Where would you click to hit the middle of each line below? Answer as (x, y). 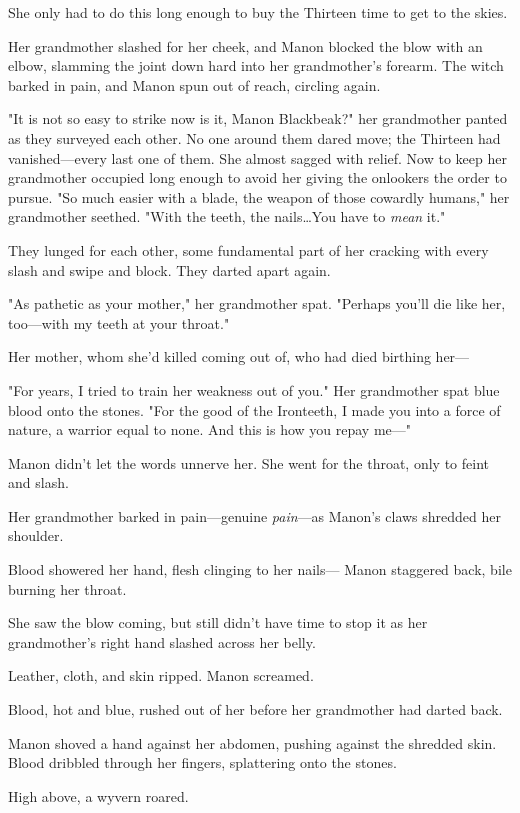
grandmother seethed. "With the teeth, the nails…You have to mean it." (227, 216)
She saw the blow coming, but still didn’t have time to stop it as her (218, 622)
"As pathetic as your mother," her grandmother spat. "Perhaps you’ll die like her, (257, 303)
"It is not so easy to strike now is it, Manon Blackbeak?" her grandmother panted (258, 118)
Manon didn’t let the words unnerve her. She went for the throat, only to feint (248, 462)
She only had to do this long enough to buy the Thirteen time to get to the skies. (258, 12)
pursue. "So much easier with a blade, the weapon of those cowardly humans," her (259, 196)
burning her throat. (67, 588)
